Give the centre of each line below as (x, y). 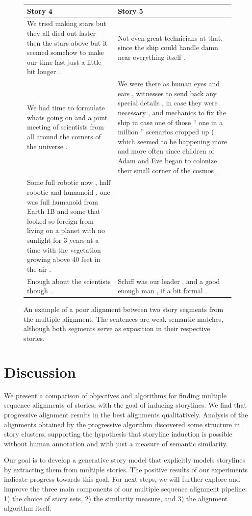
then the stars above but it (67, 42)
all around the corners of (64, 136)
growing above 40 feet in (64, 259)
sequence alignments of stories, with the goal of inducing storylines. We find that (125, 405)
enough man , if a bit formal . (163, 291)
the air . (39, 269)
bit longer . (44, 71)
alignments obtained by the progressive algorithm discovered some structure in (122, 424)
